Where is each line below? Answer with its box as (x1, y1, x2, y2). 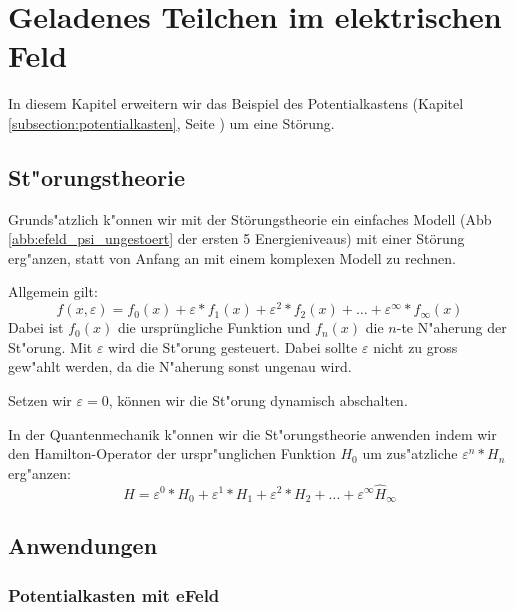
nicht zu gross (373, 336, 458, 357)
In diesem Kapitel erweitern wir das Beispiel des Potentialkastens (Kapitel (8, 93, 464, 114)
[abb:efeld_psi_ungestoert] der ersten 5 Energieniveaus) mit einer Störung (8, 228, 465, 249)
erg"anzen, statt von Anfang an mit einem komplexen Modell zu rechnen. (8, 247, 456, 268)
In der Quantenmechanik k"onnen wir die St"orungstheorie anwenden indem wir (8, 423, 497, 444)
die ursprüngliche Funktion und (117, 317, 311, 338)
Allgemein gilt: (8, 281, 98, 302)
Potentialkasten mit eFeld (8, 582, 220, 607)
